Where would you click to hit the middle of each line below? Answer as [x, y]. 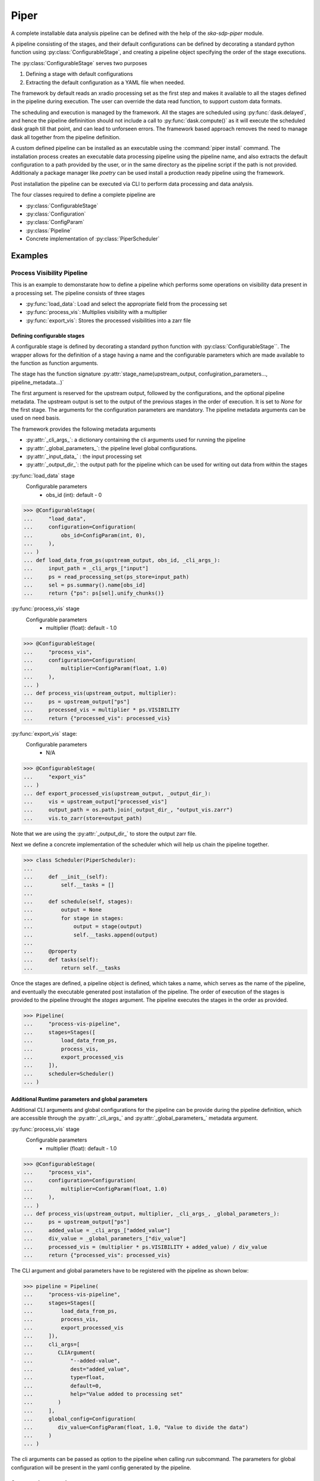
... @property [50, 951]
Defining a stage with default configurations [79, 74]
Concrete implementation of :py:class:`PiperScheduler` [93, 239]
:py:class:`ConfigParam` [55, 222]
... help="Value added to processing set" [103, 1394]
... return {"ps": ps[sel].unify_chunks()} [94, 593]
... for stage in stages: [73, 918]
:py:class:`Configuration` [56, 214]
